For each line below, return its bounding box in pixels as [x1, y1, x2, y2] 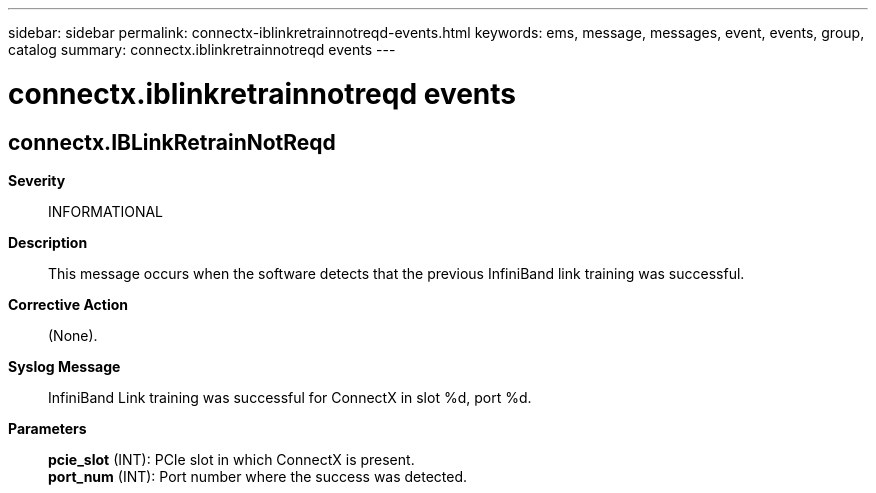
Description [8, 233, 88, 251]
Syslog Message [8, 357, 121, 375]
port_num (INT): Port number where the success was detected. [48, 467, 468, 485]
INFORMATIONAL [48, 202, 164, 220]
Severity [8, 171, 66, 189]
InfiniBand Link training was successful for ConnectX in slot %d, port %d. [48, 388, 532, 406]
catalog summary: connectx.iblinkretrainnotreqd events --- [8, 41, 396, 58]
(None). [48, 326, 98, 344]
